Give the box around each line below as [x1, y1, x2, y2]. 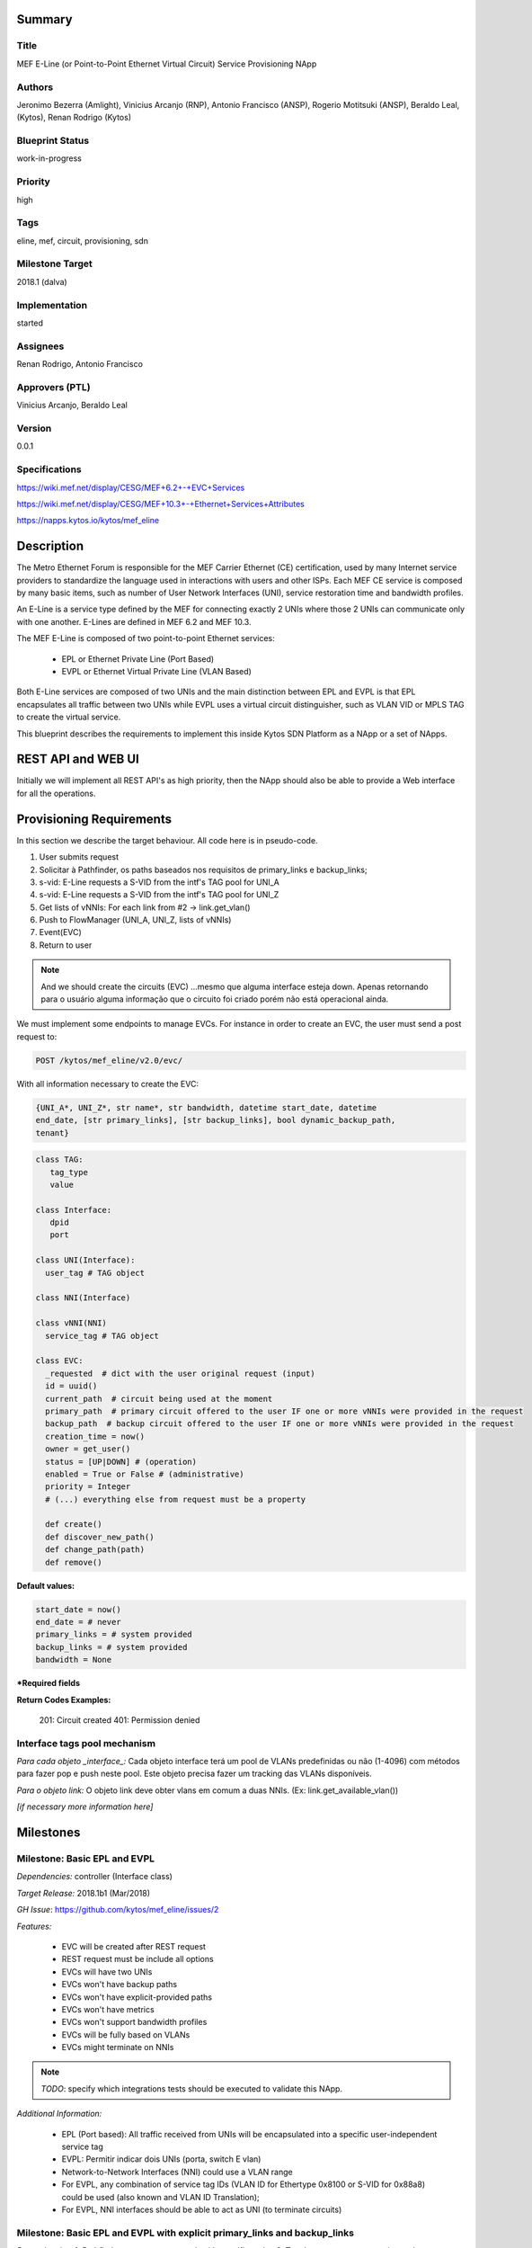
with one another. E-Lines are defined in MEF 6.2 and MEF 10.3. [16, 616, 252, 627]
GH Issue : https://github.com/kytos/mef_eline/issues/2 [16, 1905, 219, 1915]
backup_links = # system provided [35, 1642, 188, 1652]
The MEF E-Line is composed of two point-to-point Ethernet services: [16, 633, 276, 644]
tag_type [49, 1167, 89, 1177]
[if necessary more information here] [16, 1801, 154, 1812]
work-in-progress [16, 153, 83, 164]
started [16, 317, 44, 328]
